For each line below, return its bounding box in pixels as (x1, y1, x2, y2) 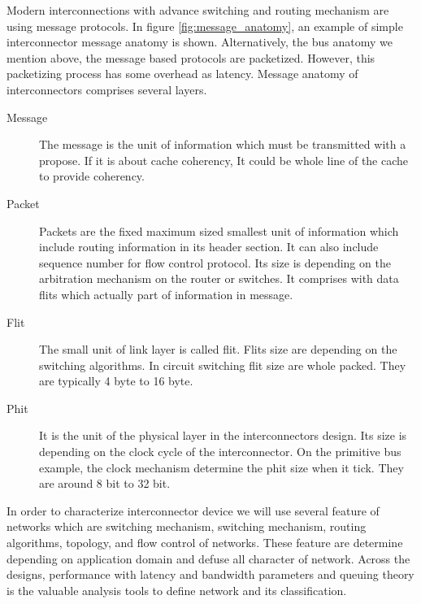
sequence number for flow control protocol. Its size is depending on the (39, 254, 391, 271)
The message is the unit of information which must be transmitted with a (39, 136, 406, 153)
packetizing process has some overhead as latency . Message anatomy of (7, 65, 358, 82)
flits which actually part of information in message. (39, 285, 293, 302)
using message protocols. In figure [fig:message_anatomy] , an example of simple (7, 17, 403, 34)
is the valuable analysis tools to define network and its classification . (7, 581, 347, 598)
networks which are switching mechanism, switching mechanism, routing (7, 518, 367, 535)
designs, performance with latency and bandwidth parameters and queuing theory (7, 566, 414, 583)
